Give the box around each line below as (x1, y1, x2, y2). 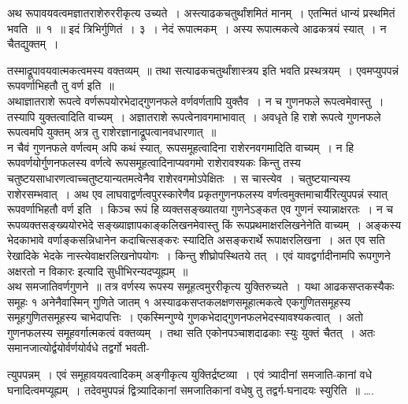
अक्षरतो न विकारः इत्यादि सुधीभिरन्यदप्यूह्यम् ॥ (7, 262, 188, 279)
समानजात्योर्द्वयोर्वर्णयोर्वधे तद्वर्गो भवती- (7, 339, 150, 356)
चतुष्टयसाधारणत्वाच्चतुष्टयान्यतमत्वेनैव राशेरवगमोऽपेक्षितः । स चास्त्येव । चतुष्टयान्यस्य (7, 169, 351, 186)
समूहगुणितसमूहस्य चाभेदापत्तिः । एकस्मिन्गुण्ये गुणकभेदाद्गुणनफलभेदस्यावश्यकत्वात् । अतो (7, 309, 363, 325)
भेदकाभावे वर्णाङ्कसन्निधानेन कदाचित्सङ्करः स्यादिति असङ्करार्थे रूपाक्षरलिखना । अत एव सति (7, 232, 385, 248)
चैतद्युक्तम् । (7, 35, 59, 52)
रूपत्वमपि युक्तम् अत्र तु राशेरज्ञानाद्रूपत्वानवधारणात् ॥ (7, 124, 217, 140)
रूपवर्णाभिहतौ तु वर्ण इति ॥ (7, 77, 114, 94)
